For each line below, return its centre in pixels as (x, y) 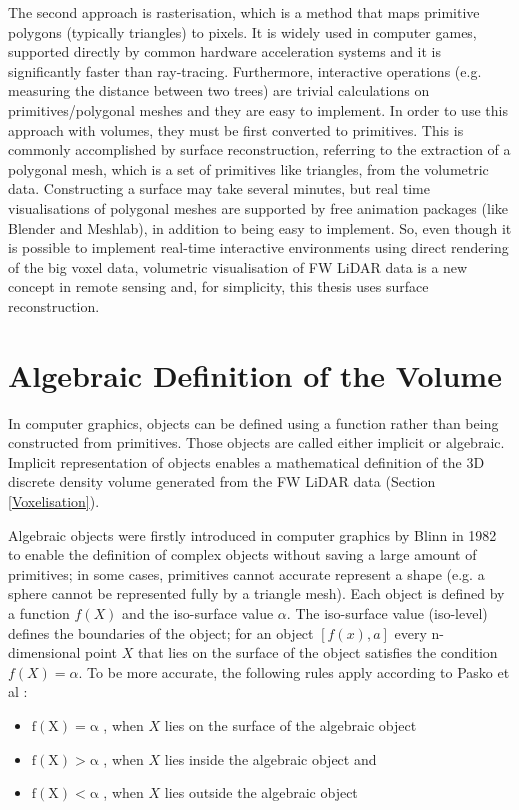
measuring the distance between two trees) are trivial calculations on (219, 90)
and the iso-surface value (198, 612)
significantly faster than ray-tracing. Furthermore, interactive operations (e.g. (245, 70)
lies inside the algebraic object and (270, 758)
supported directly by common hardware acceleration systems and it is (225, 51)
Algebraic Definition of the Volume (255, 374)
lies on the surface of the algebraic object (290, 724)
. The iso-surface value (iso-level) (387, 612)
